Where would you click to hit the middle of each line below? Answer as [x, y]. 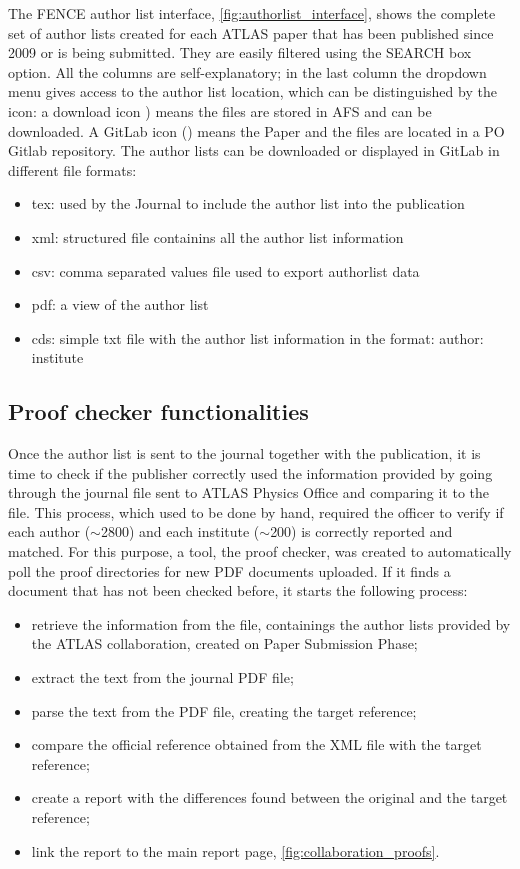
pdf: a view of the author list [120, 304]
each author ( [49, 531]
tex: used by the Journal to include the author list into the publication [248, 203]
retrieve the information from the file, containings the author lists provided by [271, 623]
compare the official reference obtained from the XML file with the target [256, 744]
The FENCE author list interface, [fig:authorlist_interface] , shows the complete [252, 13]
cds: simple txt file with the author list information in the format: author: [257, 337]
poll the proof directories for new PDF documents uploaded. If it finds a [229, 570]
